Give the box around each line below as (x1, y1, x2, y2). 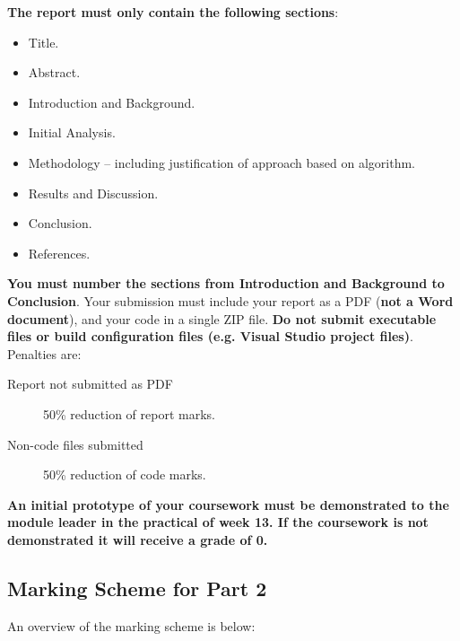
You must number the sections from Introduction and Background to (7, 274, 445, 293)
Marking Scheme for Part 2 (7, 574, 267, 601)
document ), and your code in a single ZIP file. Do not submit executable (7, 309, 437, 328)
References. (28, 243, 91, 262)
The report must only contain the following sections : (7, 3, 339, 21)
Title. (28, 32, 59, 51)
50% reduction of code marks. (43, 465, 206, 484)
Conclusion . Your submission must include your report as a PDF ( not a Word (7, 291, 454, 310)
